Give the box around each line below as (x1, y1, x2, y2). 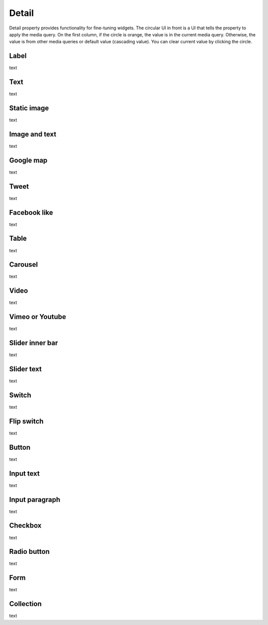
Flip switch (9, 417, 44, 425)
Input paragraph (9, 495, 61, 504)
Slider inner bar (9, 339, 58, 347)
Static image (9, 104, 49, 112)
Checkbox (9, 521, 42, 530)
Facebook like (9, 208, 53, 216)
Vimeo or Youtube (9, 312, 67, 321)
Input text (9, 469, 40, 478)
